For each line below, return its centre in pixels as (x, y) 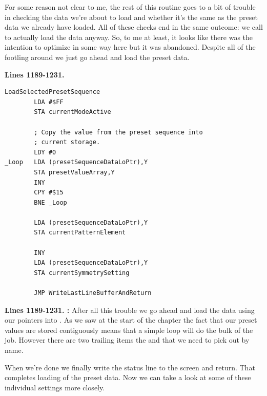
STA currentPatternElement (80, 233)
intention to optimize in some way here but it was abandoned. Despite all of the (130, 47)
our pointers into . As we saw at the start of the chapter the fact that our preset (131, 320)
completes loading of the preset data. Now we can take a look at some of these (128, 377)
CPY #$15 (49, 193)
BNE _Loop (50, 202)
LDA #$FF (49, 102)
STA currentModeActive (73, 112)
